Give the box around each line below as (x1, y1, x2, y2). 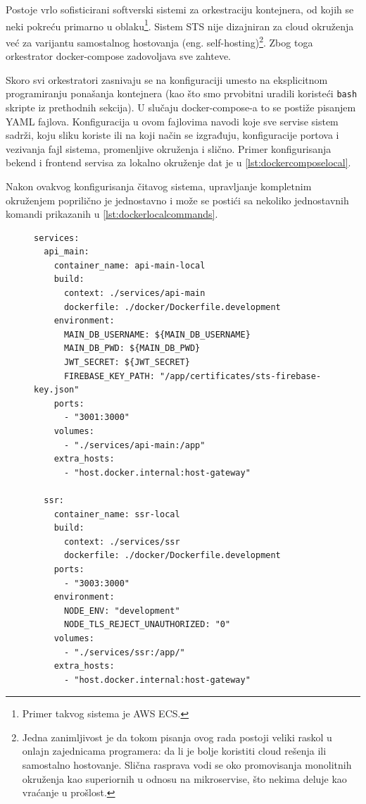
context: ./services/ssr (63, 536, 180, 547)
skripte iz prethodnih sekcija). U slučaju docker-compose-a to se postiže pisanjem (6, 99, 356, 114)
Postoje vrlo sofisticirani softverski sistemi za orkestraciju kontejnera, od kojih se (6, 2, 354, 16)
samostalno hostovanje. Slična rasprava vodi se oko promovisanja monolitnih (22, 757, 352, 772)
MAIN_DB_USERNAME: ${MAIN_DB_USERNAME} (63, 329, 251, 340)
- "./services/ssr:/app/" (63, 647, 185, 657)
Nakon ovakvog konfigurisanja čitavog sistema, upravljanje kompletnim (6, 178, 312, 193)
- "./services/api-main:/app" (63, 440, 206, 450)
